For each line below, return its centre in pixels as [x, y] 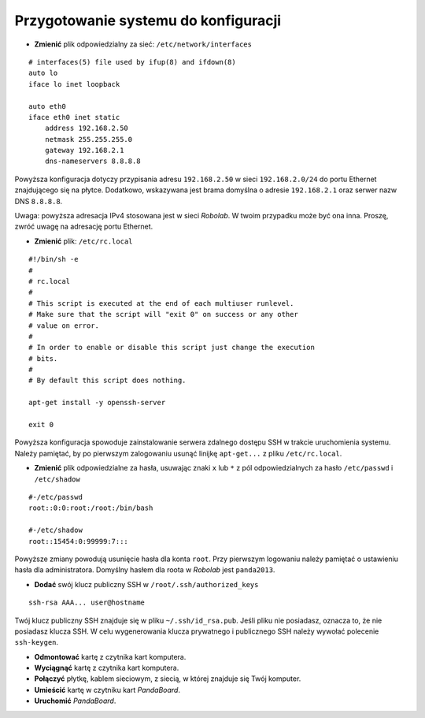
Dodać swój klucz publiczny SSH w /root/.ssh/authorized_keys [146, 584]
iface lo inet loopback [74, 84]
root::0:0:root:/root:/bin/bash [91, 508]
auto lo [43, 73]
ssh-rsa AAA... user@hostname [87, 603]
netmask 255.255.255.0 [89, 139]
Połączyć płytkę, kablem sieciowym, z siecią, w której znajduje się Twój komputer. [168, 679]
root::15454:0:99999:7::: [79, 541]
